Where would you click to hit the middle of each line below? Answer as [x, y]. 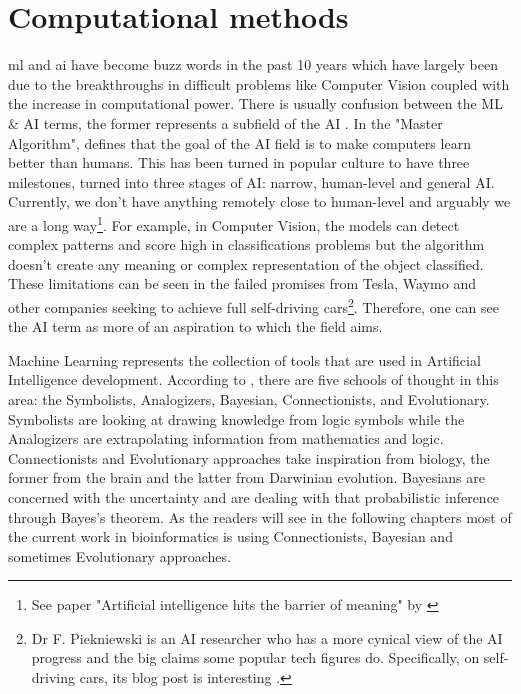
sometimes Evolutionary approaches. [119, 555]
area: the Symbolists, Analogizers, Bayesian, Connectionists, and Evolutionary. [249, 398]
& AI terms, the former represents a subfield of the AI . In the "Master [225, 122]
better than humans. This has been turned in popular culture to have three [239, 162]
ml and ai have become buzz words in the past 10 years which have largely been [253, 64]
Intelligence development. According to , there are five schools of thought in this [253, 379]
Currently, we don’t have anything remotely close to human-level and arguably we [259, 201]
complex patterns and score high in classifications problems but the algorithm [246, 244]
